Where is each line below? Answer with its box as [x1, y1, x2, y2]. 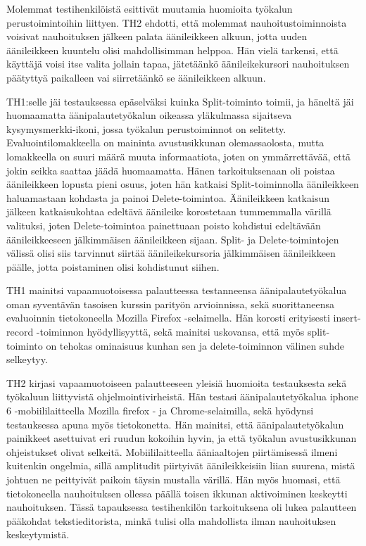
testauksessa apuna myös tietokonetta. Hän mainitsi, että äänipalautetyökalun [6, 417, 344, 431]
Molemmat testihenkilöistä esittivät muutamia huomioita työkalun [6, 1, 293, 15]
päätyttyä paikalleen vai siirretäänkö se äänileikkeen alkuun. [6, 70, 266, 84]
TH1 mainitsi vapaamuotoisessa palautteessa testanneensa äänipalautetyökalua [6, 283, 347, 298]
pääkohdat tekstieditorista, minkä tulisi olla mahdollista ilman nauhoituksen [6, 513, 336, 528]
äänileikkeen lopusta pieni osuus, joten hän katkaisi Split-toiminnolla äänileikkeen [6, 177, 359, 191]
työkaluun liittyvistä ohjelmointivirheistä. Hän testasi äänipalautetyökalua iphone [6, 389, 359, 404]
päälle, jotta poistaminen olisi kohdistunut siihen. [6, 259, 220, 274]
